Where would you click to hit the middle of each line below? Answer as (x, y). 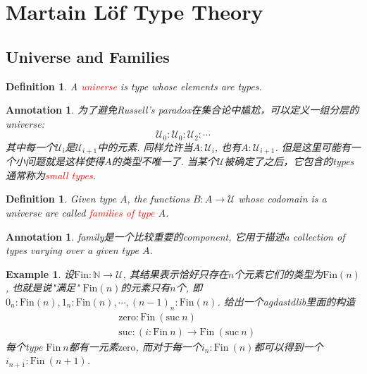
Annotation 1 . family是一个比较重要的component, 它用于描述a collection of (175, 236)
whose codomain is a (282, 199)
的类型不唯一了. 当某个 (164, 161)
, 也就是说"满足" (43, 288)
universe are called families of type (80, 213)
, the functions (158, 199)
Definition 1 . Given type (61, 199)
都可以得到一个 (288, 346)
